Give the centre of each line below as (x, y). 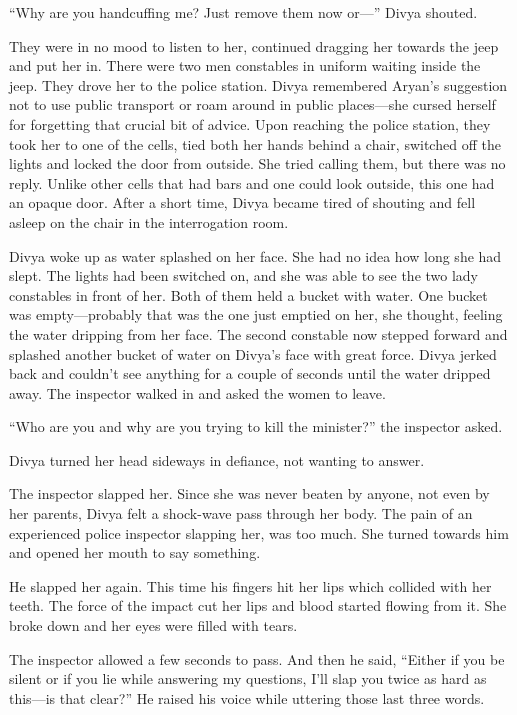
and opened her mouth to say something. (135, 552)
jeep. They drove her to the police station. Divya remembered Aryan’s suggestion (258, 84)
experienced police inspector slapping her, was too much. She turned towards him (259, 532)
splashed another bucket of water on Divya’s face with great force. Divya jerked (253, 353)
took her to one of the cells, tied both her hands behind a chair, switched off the (255, 143)
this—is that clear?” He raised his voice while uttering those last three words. (247, 697)
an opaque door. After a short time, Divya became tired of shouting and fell (242, 202)
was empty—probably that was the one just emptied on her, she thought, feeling (256, 314)
